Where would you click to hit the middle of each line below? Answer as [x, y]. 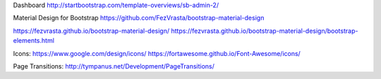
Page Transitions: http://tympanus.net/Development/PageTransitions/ [114, 66]
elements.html [34, 41]
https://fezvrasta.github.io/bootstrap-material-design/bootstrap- [264, 31]
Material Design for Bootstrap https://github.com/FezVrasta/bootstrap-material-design [139, 18]
